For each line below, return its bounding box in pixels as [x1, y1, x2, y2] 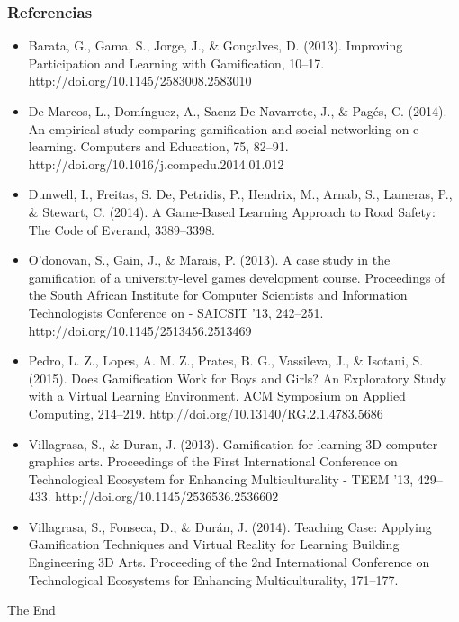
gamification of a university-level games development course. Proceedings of [28, 267, 445, 286]
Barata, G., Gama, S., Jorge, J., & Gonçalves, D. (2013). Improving [28, 36, 403, 55]
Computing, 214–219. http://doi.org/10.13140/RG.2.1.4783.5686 [28, 403, 383, 422]
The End [7, 600, 56, 619]
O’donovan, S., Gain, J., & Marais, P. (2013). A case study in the [28, 250, 391, 269]
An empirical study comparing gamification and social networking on [28, 119, 409, 138]
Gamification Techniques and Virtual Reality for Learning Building [28, 535, 400, 554]
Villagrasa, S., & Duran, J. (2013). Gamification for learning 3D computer [28, 434, 438, 453]
